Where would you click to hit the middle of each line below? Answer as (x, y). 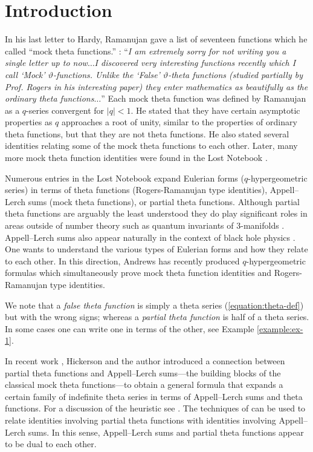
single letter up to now (46, 63)
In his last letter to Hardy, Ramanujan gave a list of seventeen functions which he (156, 39)
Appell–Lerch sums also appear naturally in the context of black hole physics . (150, 237)
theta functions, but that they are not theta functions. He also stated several (147, 133)
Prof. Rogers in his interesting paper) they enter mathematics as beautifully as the (156, 86)
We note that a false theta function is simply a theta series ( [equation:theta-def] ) (154, 305)
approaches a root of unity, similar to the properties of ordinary (179, 122)
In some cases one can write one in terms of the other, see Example (130, 328)
